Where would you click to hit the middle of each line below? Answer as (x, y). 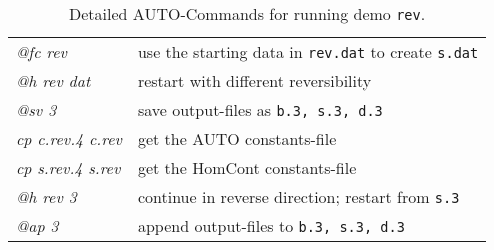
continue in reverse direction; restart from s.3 (298, 196)
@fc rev (41, 51)
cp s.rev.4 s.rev (68, 167)
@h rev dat (53, 80)
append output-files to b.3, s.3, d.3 (271, 225)
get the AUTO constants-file (237, 138)
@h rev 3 (46, 196)
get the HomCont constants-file (247, 167)
